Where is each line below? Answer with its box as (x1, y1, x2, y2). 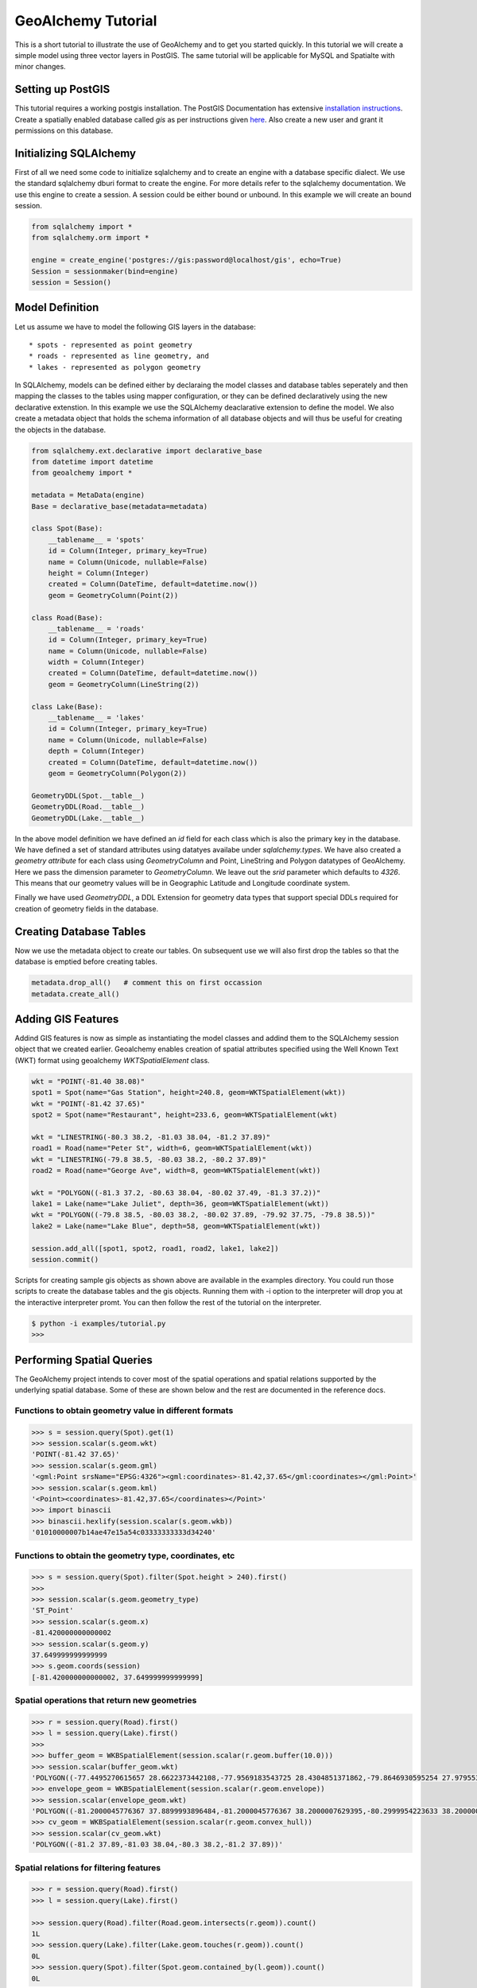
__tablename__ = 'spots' (48, 535, 145, 544)
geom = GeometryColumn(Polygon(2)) (48, 768, 187, 778)
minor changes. (14, 62, 67, 72)
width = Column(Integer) (48, 658, 145, 667)
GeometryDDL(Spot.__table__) (31, 791, 145, 800)
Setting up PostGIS (14, 83, 111, 96)
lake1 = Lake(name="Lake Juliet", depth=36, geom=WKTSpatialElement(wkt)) (31, 1199, 330, 1209)
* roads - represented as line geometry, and (29, 351, 210, 361)
